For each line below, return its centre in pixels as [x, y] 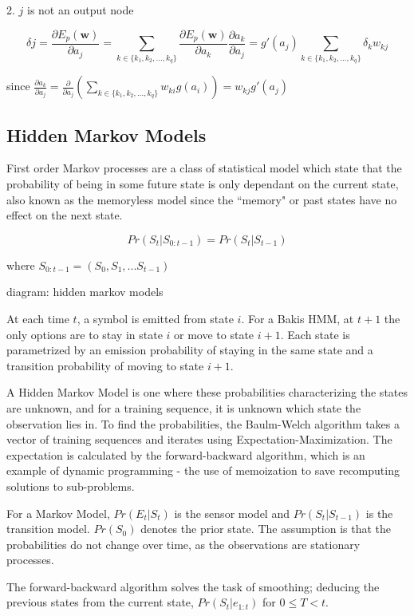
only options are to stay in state [85, 334]
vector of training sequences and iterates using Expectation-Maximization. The [199, 439]
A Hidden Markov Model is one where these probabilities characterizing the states [207, 392]
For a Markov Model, [58, 513]
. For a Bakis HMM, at [298, 318]
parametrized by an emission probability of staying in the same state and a [190, 350]
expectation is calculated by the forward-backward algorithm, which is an [186, 454]
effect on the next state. [65, 215]
